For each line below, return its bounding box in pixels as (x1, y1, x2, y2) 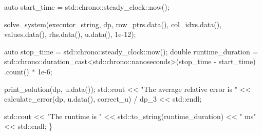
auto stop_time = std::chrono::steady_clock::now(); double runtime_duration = (4, 46, 258, 56)
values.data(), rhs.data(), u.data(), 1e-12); (4, 29, 136, 40)
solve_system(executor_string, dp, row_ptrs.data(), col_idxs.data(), (4, 18, 221, 29)
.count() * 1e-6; (4, 66, 52, 76)
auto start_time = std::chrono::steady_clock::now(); (4, 2, 170, 12)
